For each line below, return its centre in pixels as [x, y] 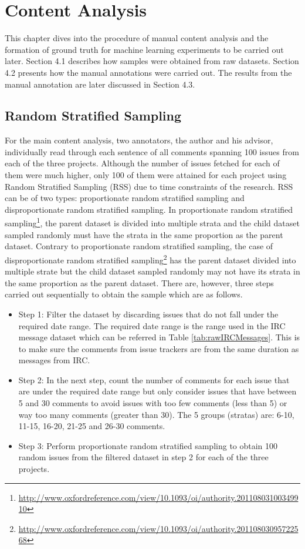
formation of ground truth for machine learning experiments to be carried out [144, 49]
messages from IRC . [54, 360]
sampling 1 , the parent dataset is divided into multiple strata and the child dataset [152, 222]
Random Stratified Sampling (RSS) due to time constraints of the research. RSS [149, 186]
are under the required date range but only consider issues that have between [157, 391]
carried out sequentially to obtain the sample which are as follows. [124, 294]
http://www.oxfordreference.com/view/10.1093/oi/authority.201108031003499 [158, 497]
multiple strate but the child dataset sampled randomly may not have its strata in [152, 271]
